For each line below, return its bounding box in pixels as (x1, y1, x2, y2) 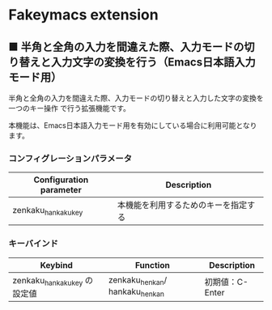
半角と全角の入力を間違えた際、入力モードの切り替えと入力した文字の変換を (8, 93, 264, 103)
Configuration (33, 174, 89, 185)
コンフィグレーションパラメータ (8, 152, 132, 163)
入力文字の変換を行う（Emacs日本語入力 (50, 55, 257, 69)
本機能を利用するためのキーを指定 (117, 200, 248, 211)
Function (134, 259, 170, 270)
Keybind (40, 259, 73, 270)
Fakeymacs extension (8, 6, 159, 24)
